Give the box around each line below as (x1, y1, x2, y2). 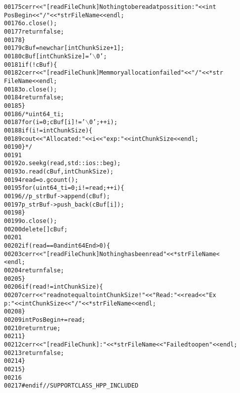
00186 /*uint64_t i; (4, 110, 64, 118)
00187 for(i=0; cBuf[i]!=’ (4, 119, 85, 126)
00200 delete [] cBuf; (4, 225, 68, 233)
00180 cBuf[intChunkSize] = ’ (4, 52, 92, 60)
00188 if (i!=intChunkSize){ (4, 127, 92, 134)
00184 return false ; (4, 94, 64, 101)
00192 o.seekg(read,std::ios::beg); (4, 160, 121, 167)
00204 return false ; (4, 267, 64, 274)
